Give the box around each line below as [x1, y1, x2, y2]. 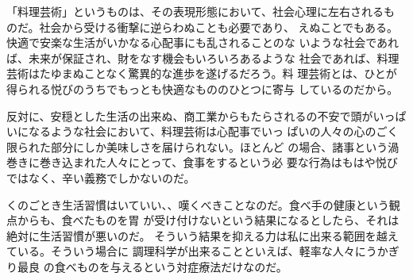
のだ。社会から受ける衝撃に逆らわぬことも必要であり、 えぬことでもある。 [6, 18, 399, 35]
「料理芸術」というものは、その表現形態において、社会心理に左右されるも [6, 3, 395, 19]
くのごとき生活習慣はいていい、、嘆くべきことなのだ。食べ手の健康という [6, 196, 389, 213]
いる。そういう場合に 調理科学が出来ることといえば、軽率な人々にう [17, 243, 377, 259]
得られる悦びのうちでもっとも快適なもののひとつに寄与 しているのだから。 [6, 80, 399, 97]
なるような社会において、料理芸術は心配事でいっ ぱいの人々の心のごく [28, 123, 399, 140]
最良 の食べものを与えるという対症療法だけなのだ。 [17, 258, 288, 274]
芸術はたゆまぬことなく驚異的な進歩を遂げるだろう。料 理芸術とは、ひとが [6, 65, 397, 82]
